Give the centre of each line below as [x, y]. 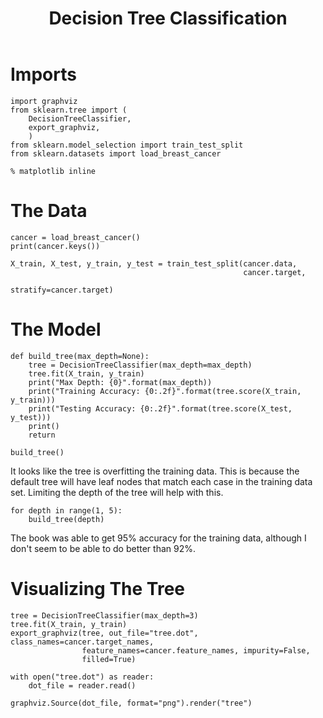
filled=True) [109, 659]
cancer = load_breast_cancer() [75, 237]
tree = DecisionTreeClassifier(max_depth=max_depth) [140, 365]
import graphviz [44, 101]
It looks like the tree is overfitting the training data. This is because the [155, 471]
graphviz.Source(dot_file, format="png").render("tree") [131, 703]
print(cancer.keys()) [55, 246]
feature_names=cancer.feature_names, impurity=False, [196, 650]
